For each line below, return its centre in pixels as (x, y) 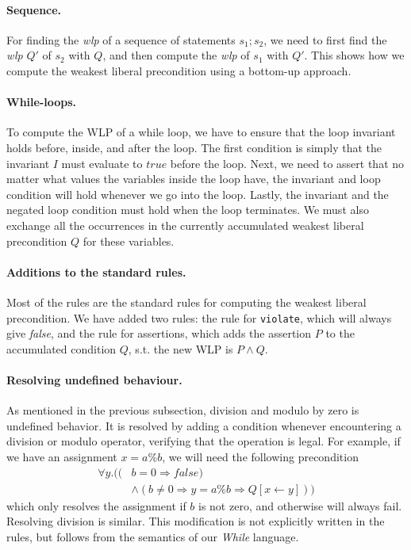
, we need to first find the (325, 39)
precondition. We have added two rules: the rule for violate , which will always (199, 317)
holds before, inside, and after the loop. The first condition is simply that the (194, 147)
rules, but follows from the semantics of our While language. (153, 536)
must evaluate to (102, 163)
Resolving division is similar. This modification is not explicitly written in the (196, 521)
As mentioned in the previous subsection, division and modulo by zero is (183, 410)
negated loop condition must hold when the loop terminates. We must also (188, 210)
